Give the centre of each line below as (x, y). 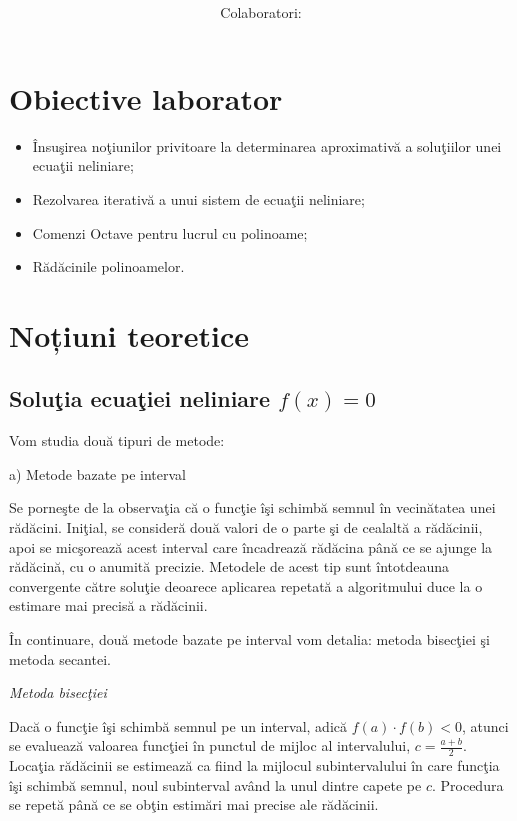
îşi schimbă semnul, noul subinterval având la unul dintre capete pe (215, 784)
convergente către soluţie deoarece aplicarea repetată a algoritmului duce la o (246, 585)
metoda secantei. (60, 658)
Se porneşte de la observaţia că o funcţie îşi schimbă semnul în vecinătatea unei (252, 507)
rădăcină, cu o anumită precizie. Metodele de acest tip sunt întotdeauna (229, 566)
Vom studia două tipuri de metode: (117, 440)
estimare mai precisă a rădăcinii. (108, 605)
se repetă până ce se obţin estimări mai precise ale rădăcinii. (194, 804)
